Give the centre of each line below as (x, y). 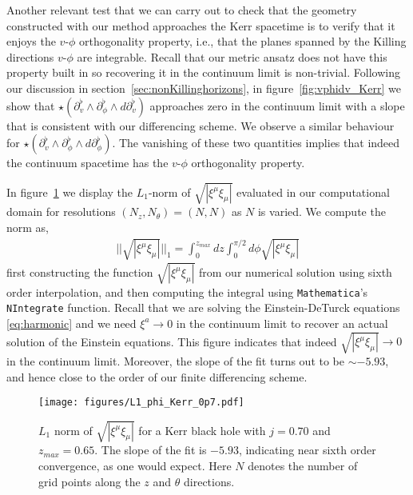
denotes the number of (303, 466)
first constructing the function (80, 271)
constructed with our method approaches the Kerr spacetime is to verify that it (201, 25)
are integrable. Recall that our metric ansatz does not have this (232, 56)
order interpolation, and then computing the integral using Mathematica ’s (187, 291)
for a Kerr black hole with (202, 430)
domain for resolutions (61, 212)
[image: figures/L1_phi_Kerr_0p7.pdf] (141, 403)
